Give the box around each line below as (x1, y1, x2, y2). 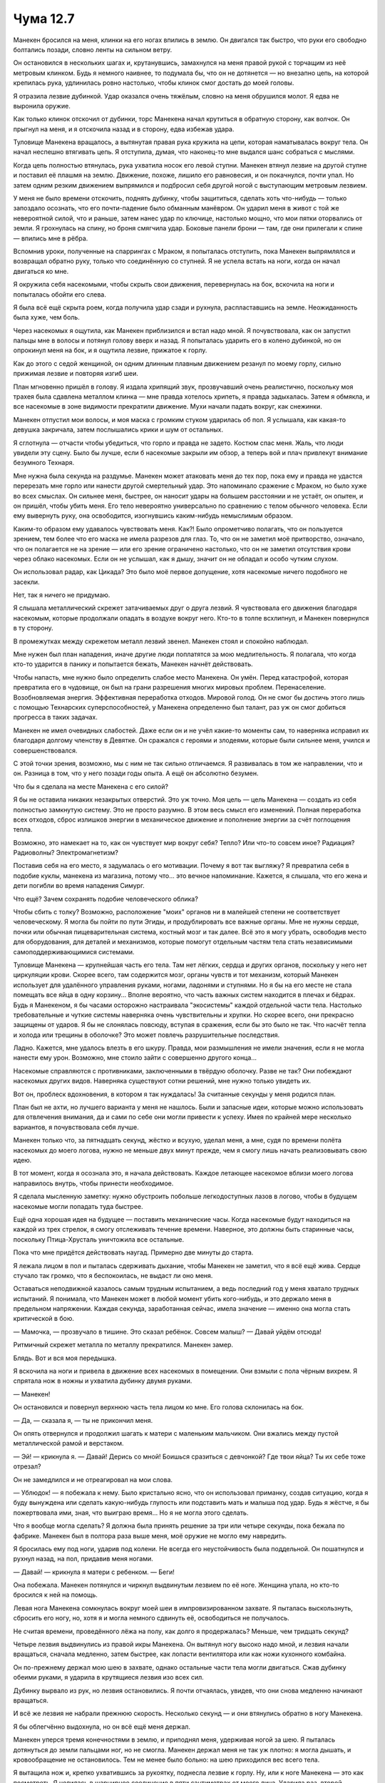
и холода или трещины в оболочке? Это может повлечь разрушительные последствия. (13, 1031, 280, 1039)
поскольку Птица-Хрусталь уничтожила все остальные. (13, 1235, 185, 1244)
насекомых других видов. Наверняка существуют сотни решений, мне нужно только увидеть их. (13, 1077, 312, 1085)
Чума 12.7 (13, 11, 75, 26)
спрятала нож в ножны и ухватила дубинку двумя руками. (13, 1376, 192, 1385)
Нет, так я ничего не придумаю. (13, 591, 111, 599)
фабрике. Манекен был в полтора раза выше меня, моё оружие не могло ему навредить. (13, 1531, 287, 1540)
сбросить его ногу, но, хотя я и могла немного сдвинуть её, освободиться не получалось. (13, 1614, 290, 1623)
